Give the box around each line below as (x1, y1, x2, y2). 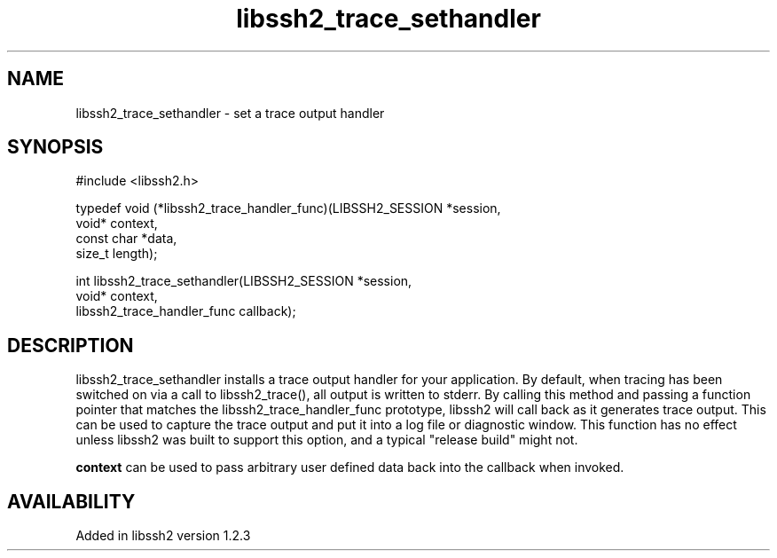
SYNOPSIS (7, 136, 104, 159)
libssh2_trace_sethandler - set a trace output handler (75, 105, 385, 121)
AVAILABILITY (7, 490, 136, 513)
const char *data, (75, 231, 177, 247)
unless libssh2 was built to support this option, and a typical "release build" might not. (75, 432, 578, 448)
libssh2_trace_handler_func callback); (75, 303, 296, 319)
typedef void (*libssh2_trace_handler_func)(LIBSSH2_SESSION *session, (75, 200, 501, 216)
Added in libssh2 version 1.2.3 (75, 528, 251, 544)
